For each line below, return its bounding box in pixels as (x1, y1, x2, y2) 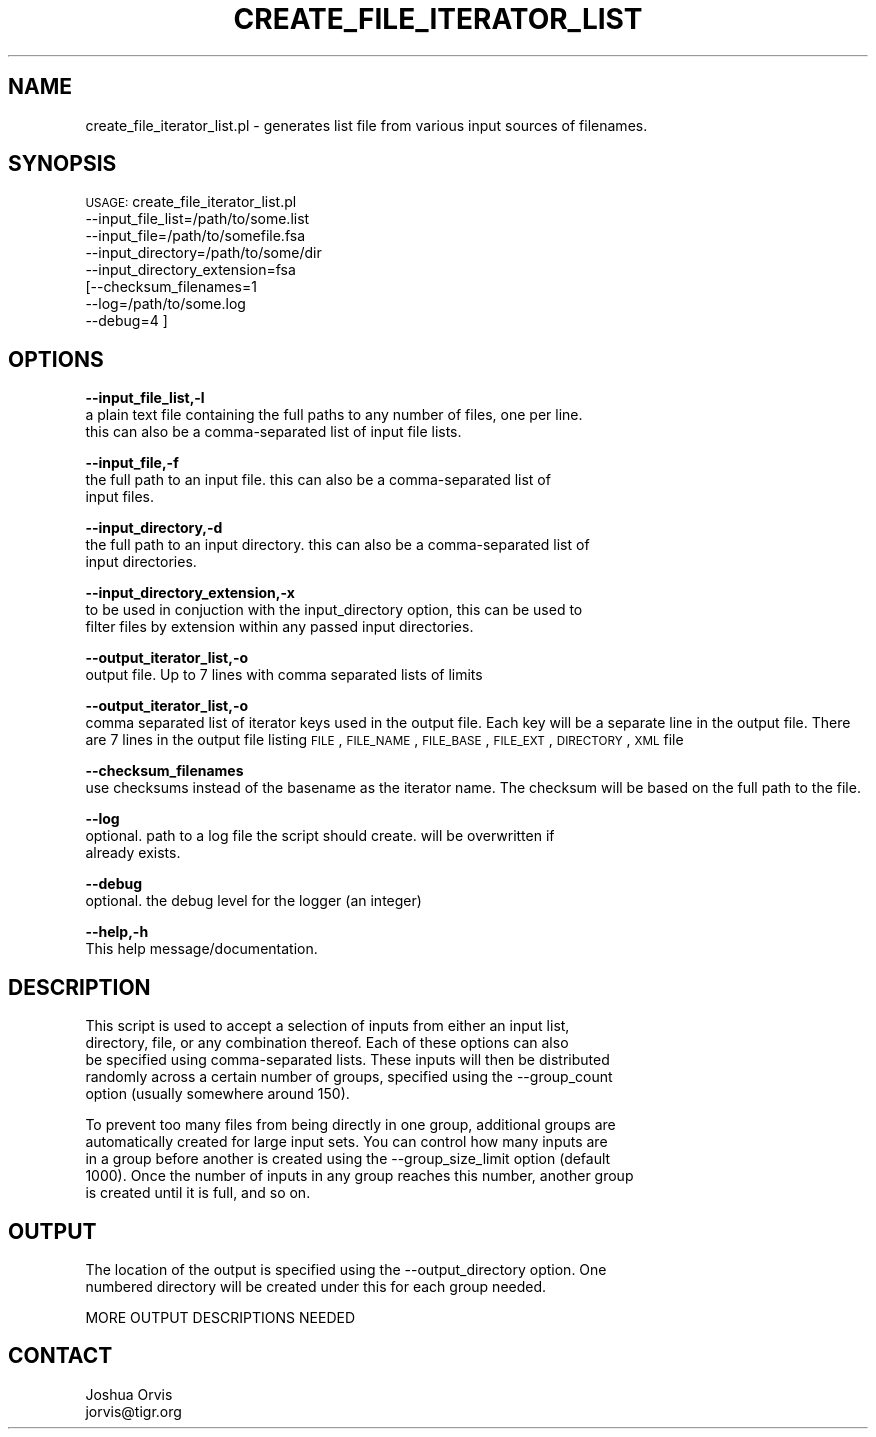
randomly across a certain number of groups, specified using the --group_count (85, 1068, 613, 1086)
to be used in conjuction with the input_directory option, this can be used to (85, 601, 583, 619)
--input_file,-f (85, 454, 179, 472)
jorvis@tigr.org (85, 1402, 182, 1420)
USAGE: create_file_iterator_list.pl (85, 193, 297, 211)
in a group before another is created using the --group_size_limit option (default (85, 1150, 611, 1168)
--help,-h (85, 923, 149, 941)
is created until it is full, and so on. (85, 1184, 311, 1202)
